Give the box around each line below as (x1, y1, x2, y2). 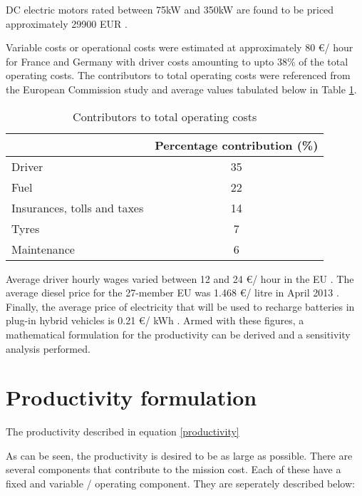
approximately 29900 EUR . (6, 16, 128, 31)
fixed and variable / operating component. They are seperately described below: (6, 476, 355, 491)
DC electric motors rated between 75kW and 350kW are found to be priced (6, 2, 334, 16)
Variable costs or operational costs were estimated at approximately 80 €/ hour (6, 40, 353, 55)
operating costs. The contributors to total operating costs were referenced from (6, 68, 351, 83)
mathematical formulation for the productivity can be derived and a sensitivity (6, 326, 351, 341)
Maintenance (11, 240, 75, 257)
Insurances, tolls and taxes (11, 199, 144, 216)
